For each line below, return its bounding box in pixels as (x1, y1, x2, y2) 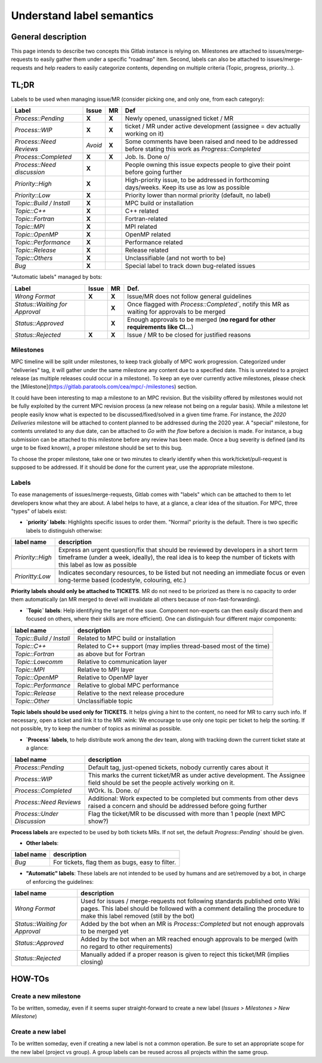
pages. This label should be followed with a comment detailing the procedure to (80, 905, 304, 913)
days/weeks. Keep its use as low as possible (125, 183, 250, 192)
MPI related (125, 223, 157, 231)
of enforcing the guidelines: (26, 878, 94, 885)
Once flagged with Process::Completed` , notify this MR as (127, 300, 290, 308)
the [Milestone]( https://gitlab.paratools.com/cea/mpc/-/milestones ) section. (11, 383, 197, 391)
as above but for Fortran (77, 650, 145, 658)
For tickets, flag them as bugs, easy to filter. (52, 858, 177, 867)
